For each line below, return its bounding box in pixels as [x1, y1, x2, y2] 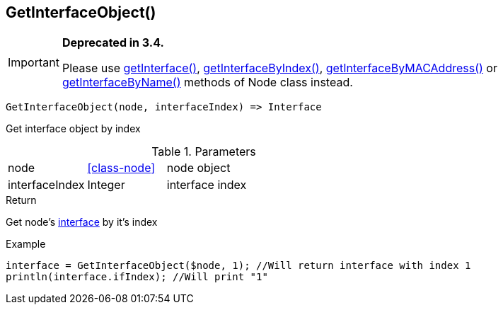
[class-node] [87, 161, 156, 176]
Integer [87, 178, 125, 193]
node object [166, 161, 231, 176]
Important [8, 55, 59, 70]
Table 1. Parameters [151, 144, 256, 159]
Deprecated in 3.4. [62, 35, 164, 50]
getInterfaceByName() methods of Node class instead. [62, 75, 353, 90]
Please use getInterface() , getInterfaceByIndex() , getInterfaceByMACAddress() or [62, 61, 497, 76]
